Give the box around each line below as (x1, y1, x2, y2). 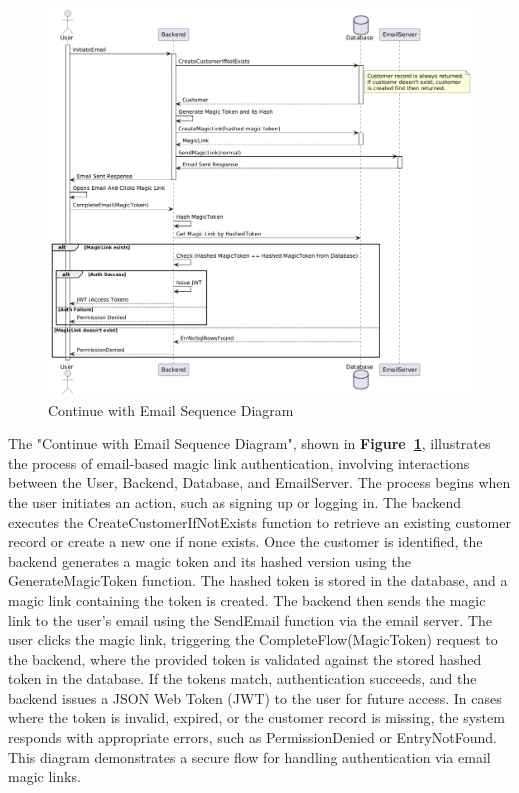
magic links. (8, 766, 81, 787)
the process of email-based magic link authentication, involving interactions (8, 452, 470, 473)
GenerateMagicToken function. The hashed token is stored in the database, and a (8, 570, 508, 591)
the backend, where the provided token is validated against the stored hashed (8, 648, 482, 669)
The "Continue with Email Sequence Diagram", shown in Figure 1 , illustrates (8, 433, 491, 454)
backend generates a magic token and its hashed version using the (8, 550, 411, 571)
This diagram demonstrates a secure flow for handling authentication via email (8, 746, 491, 767)
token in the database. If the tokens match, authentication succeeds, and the (8, 668, 477, 689)
